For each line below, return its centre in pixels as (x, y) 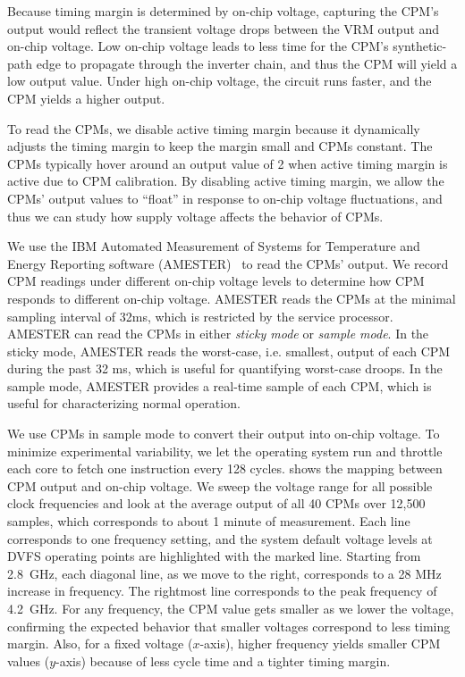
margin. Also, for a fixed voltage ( (100, 644)
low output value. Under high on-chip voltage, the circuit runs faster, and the (220, 81)
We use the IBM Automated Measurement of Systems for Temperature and (214, 246)
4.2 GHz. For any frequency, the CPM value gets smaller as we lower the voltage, (231, 608)
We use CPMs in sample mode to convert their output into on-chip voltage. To (224, 434)
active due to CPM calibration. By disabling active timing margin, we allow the (226, 181)
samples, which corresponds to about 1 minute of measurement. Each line (209, 521)
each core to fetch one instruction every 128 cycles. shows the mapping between (225, 468)
